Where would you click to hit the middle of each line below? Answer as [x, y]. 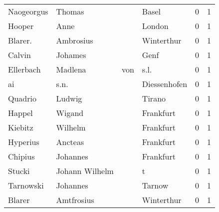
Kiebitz [21, 127]
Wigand [70, 113]
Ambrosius [75, 40]
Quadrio [22, 98]
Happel [20, 113]
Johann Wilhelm [85, 171]
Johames [71, 55]
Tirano [154, 98]
